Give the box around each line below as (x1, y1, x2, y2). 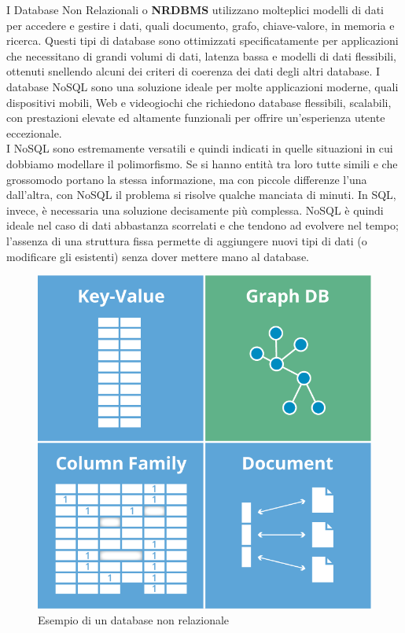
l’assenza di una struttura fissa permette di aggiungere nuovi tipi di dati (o (6, 232, 367, 248)
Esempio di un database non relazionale (38, 611, 230, 627)
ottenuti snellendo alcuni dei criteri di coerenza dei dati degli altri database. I (6, 63, 381, 79)
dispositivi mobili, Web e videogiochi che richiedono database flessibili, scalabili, (6, 94, 392, 110)
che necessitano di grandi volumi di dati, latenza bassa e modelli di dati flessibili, (6, 47, 396, 64)
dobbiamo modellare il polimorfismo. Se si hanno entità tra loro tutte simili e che (6, 155, 398, 171)
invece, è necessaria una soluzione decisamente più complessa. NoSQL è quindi (6, 201, 384, 218)
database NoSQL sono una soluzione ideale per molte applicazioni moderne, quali (6, 78, 399, 94)
